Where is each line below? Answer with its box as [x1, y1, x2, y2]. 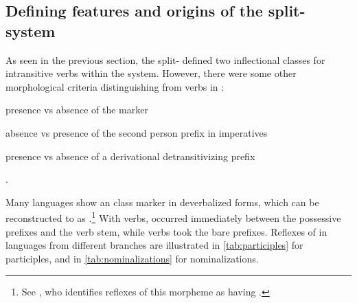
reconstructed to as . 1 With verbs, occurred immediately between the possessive [5, 209, 341, 225]
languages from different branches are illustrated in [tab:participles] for [5, 238, 303, 252]
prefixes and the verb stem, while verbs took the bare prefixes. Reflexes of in [5, 224, 327, 238]
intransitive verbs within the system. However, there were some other [5, 66, 297, 80]
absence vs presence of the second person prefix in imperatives [5, 125, 268, 139]
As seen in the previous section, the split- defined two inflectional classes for [5, 52, 325, 67]
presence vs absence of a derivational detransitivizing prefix [5, 148, 255, 163]
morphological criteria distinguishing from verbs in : [5, 79, 224, 93]
